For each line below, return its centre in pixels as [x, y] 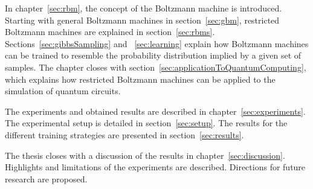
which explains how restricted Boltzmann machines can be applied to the [140, 79]
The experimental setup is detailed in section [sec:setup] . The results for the [146, 123]
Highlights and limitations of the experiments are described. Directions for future [155, 167]
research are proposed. [46, 178]
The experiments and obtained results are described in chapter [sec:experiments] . [155, 111]
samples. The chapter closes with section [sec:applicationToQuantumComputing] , [156, 67]
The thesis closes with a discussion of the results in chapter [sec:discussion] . [145, 155]
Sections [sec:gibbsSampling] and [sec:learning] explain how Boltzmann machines [157, 43]
